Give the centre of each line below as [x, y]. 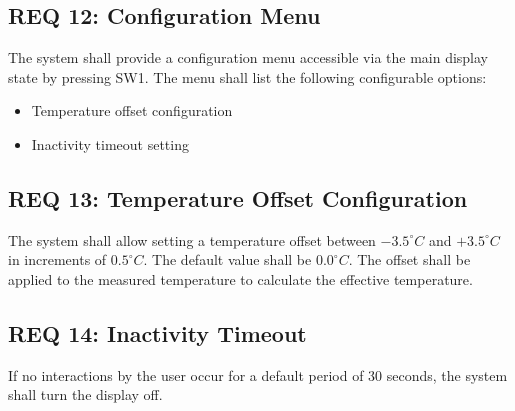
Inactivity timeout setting [110, 143]
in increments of [57, 259]
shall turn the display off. [85, 394]
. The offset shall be [409, 259]
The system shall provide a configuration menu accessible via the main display [248, 57]
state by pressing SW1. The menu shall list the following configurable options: [247, 76]
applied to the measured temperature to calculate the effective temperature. [240, 278]
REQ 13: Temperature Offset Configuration [238, 197]
